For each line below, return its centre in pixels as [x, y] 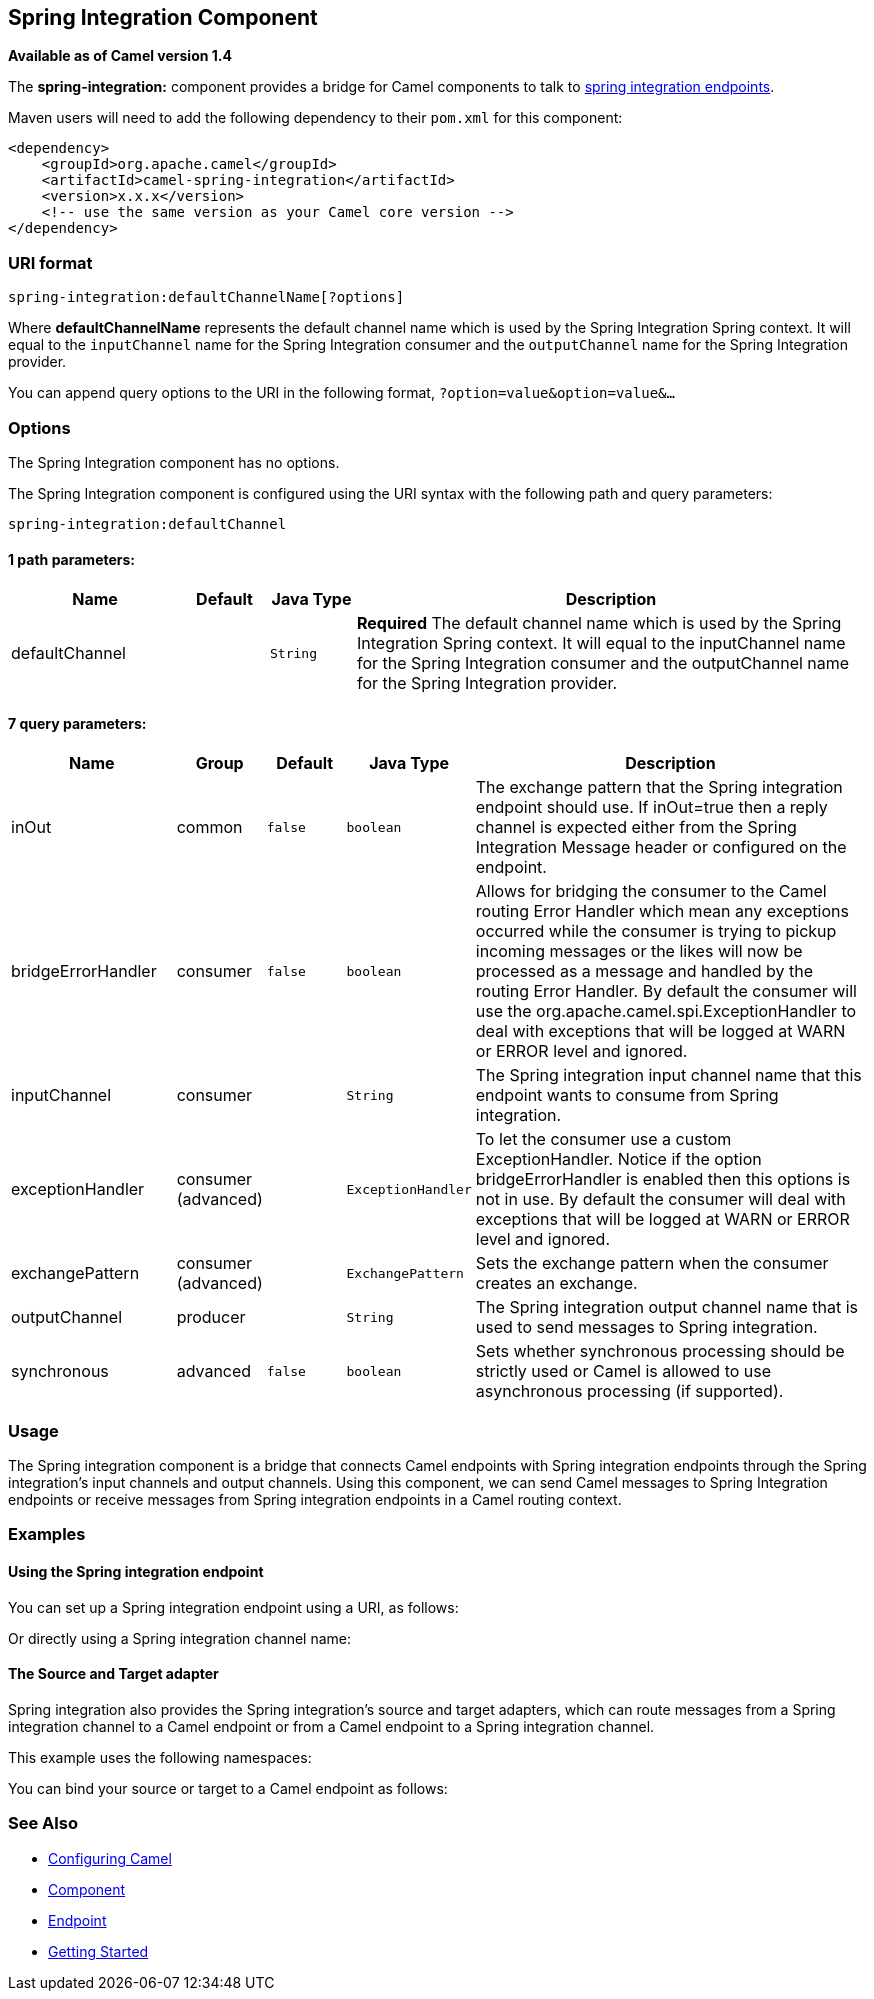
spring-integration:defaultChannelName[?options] [206, 297]
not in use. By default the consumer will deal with [660, 1199]
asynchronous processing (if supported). [629, 1391]
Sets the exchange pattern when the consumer [652, 1263]
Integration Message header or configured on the [661, 847]
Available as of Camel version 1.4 [120, 56]
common [209, 827]
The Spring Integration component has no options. [174, 462]
